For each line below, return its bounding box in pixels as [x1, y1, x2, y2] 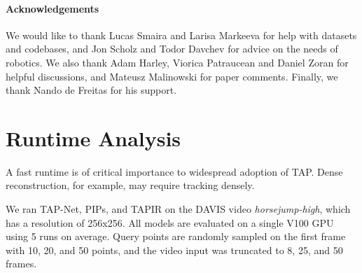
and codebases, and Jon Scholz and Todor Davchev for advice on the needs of [6, 41, 338, 56]
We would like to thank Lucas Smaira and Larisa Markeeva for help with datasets [6, 27, 357, 42]
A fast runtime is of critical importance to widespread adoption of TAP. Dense [6, 164, 343, 178]
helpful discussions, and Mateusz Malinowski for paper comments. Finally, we [6, 69, 338, 83]
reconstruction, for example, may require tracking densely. [6, 178, 255, 192]
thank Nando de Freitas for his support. [6, 83, 177, 97]
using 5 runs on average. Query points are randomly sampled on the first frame [6, 229, 346, 244]
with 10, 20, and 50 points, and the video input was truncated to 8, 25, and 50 [6, 242, 343, 257]
